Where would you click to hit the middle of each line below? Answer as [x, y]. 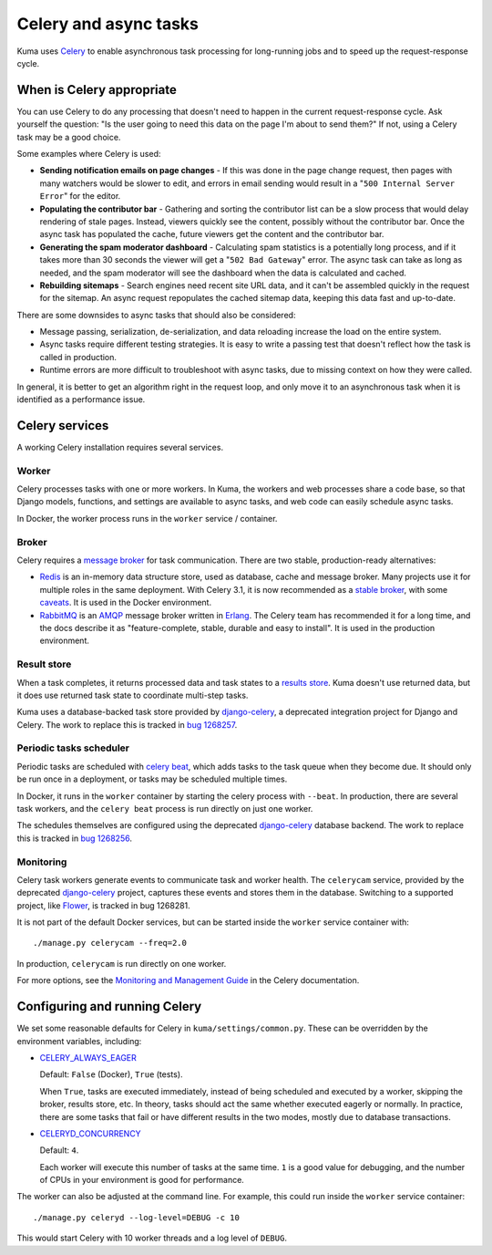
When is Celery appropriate [97, 90]
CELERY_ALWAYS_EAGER [88, 1057]
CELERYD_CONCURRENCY [90, 1133]
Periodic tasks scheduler [73, 748]
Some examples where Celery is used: [89, 154]
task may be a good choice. [69, 137]
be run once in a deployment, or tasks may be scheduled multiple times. [152, 779]
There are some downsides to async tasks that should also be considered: [156, 315]
